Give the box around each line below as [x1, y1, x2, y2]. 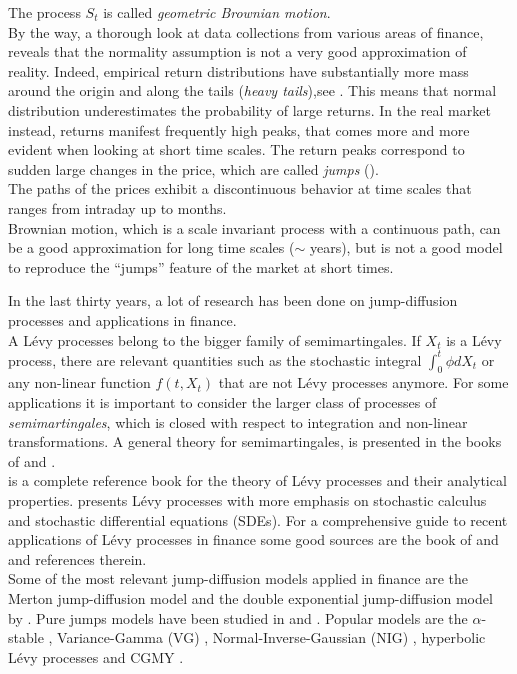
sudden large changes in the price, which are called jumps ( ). [8, 158, 379, 179]
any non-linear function [8, 372, 151, 393]
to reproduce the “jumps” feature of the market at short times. [8, 256, 394, 277]
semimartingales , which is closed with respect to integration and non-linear [8, 411, 468, 432]
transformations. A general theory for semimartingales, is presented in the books [8, 431, 502, 452]
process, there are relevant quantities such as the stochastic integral [8, 349, 422, 370]
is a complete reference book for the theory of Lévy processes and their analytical [8, 470, 507, 491]
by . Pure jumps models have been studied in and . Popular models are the [8, 607, 468, 628]
